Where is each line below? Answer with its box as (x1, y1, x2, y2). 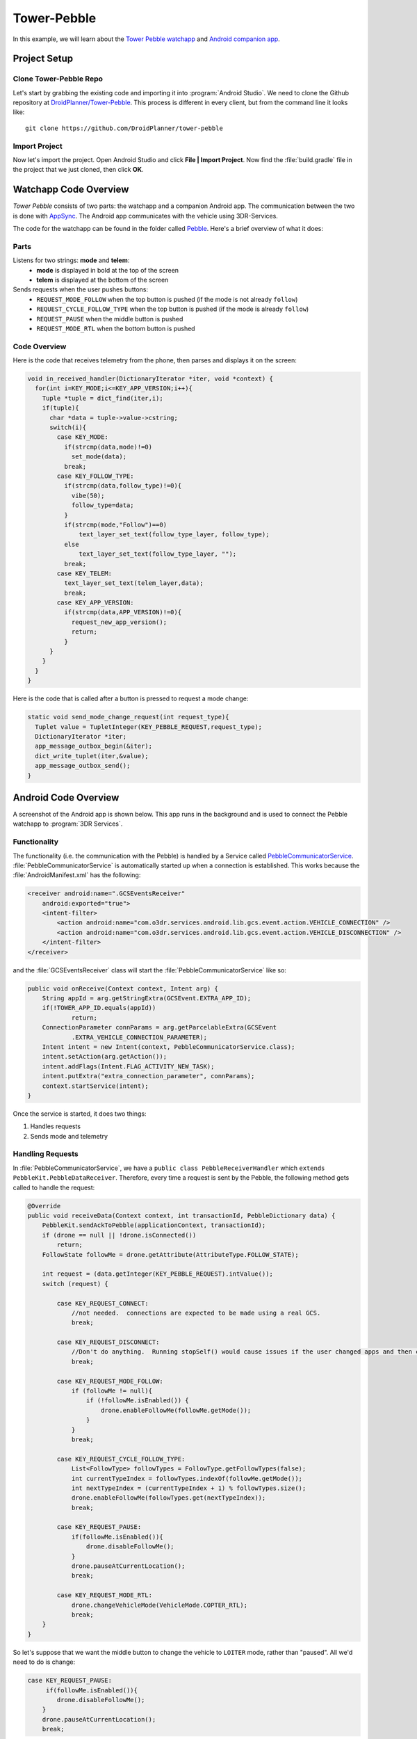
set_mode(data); (71, 453, 127, 460)
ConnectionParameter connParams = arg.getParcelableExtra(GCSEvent (42, 1023, 277, 1032)
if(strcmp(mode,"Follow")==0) (63, 520, 167, 529)
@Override (27, 1202, 61, 1210)
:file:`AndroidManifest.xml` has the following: (13, 871, 141, 879)
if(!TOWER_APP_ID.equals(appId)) (42, 1004, 156, 1012)
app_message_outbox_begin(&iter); (35, 742, 153, 751)
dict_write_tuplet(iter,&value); (35, 752, 149, 760)
